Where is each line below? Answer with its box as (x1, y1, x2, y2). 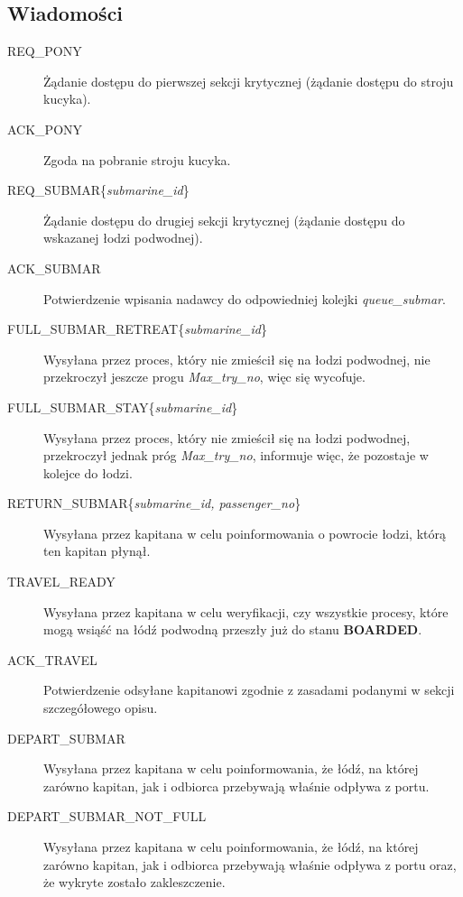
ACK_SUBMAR (7, 258, 101, 277)
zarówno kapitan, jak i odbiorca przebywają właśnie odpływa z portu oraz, (43, 855, 457, 874)
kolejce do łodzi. (43, 463, 133, 482)
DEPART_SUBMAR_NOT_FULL (7, 807, 207, 826)
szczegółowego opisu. (43, 698, 158, 717)
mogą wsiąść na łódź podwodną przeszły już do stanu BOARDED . (43, 620, 422, 639)
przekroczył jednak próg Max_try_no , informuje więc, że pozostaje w (43, 446, 429, 465)
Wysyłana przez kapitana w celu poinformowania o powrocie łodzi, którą (43, 523, 446, 542)
